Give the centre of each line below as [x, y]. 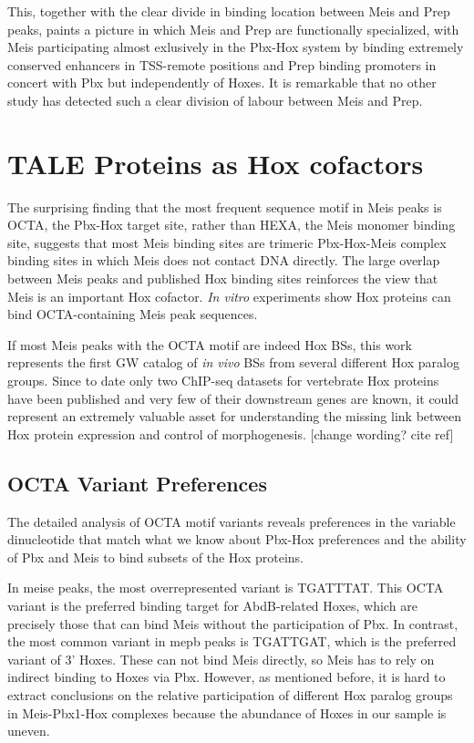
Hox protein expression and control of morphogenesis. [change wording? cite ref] [231, 433]
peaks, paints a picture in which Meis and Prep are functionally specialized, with [233, 29]
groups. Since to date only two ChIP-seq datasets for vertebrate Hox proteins [223, 381]
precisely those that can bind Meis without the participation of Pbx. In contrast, [233, 623]
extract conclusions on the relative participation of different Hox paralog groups [230, 694]
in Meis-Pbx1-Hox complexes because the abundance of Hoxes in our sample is [227, 712]
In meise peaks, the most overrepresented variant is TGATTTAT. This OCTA [226, 588]
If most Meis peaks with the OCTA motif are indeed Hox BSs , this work [210, 344]
